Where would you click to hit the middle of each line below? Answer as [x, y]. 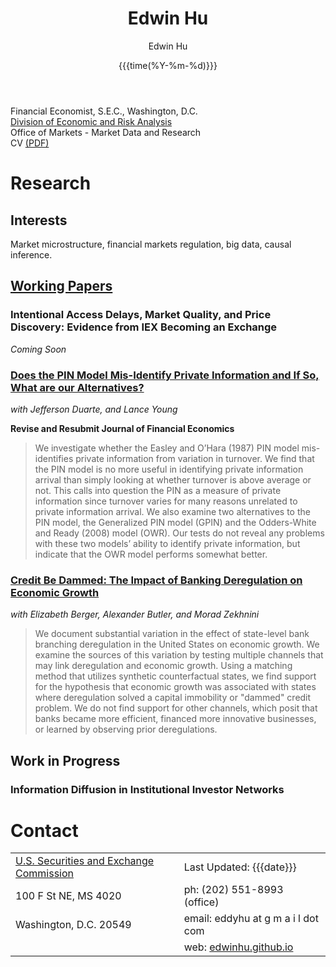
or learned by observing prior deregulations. [126, 729]
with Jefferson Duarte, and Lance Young [94, 409]
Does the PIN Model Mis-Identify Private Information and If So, [165, 375]
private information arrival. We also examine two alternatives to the [172, 511]
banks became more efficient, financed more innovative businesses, [175, 719]
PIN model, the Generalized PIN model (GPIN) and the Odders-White [175, 522]
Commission [44, 874]
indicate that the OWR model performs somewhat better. [151, 554]
